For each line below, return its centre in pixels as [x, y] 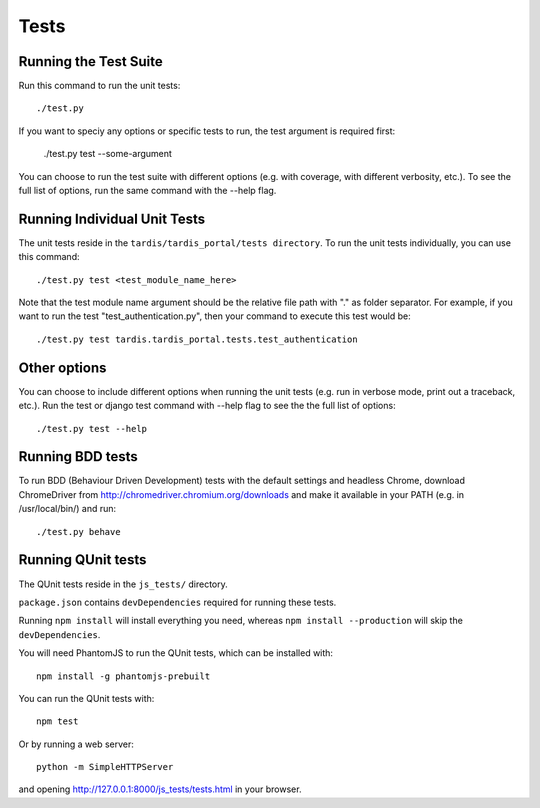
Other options [62, 367]
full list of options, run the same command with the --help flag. [147, 191]
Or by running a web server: [76, 744]
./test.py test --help [92, 428]
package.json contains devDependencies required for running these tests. [177, 602]
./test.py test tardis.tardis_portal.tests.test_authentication [197, 339]
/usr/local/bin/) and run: [67, 509]
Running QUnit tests [82, 560]
